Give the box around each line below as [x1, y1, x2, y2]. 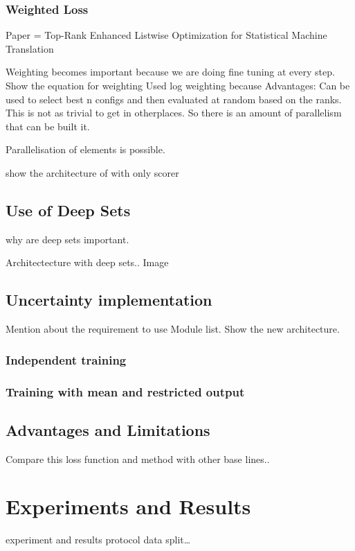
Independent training [6, 351, 127, 368]
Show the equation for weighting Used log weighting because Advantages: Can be [6, 78, 350, 92]
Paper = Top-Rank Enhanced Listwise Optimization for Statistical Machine [6, 28, 327, 42]
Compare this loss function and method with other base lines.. [6, 451, 270, 466]
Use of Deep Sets [6, 199, 131, 220]
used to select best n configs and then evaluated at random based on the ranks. [6, 91, 342, 106]
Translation [6, 41, 54, 55]
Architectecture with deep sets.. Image [6, 255, 169, 270]
